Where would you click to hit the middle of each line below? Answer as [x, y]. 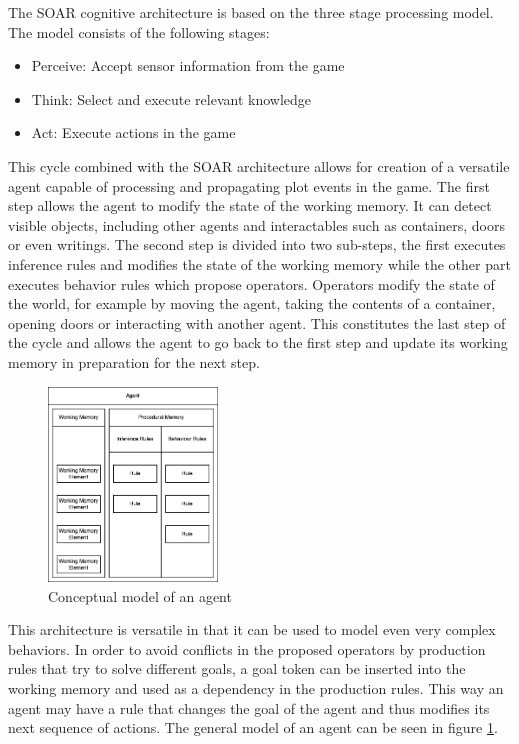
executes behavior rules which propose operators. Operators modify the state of [251, 283]
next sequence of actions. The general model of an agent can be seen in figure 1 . [253, 727]
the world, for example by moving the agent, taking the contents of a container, [252, 303]
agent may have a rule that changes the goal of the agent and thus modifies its [249, 707]
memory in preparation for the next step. [134, 361]
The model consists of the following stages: [139, 31]
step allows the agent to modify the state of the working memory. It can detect [250, 205]
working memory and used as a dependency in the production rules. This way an [256, 688]
